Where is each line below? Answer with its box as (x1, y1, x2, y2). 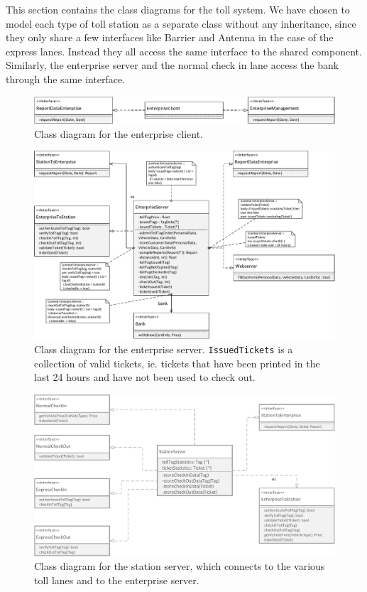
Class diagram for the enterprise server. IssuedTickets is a (34, 341, 293, 356)
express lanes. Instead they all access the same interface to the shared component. (6, 43, 362, 58)
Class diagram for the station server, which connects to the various (34, 559, 325, 574)
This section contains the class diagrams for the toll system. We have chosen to (6, 2, 350, 16)
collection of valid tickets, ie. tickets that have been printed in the (34, 355, 320, 370)
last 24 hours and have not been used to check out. (34, 370, 256, 384)
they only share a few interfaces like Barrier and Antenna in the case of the (6, 30, 334, 45)
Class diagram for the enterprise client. (34, 126, 203, 141)
